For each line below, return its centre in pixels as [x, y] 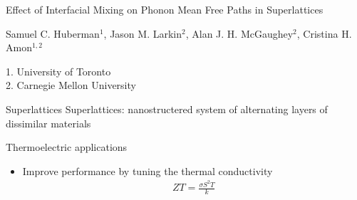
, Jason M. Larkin [143, 33]
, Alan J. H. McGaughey [239, 33]
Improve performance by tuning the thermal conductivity [148, 170]
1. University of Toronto [58, 71]
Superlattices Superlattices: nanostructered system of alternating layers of [167, 109]
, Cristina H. [324, 33]
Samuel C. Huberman [53, 33]
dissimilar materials [48, 123]
